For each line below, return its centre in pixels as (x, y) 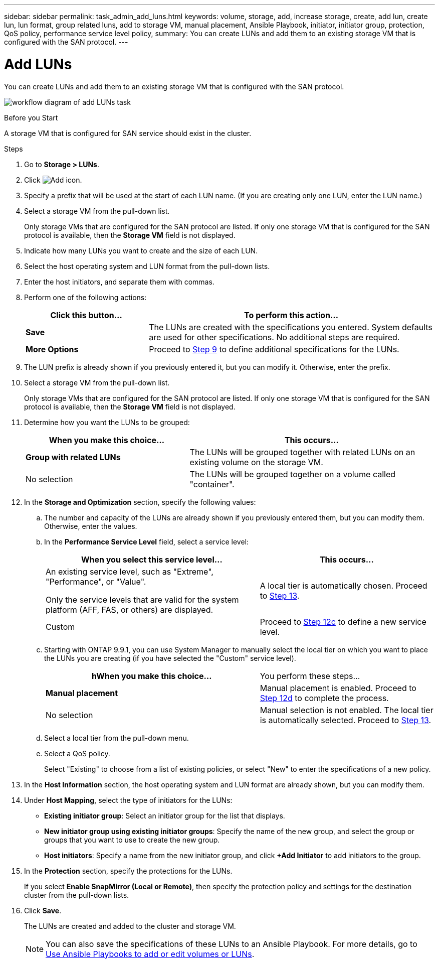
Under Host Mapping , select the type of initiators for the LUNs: (128, 800)
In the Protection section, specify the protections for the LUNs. (128, 871)
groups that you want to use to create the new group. (132, 840)
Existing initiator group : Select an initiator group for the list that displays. (165, 815)
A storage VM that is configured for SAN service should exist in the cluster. (128, 133)
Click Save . (43, 910)
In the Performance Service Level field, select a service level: (147, 541)
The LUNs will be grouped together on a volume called (293, 474)
